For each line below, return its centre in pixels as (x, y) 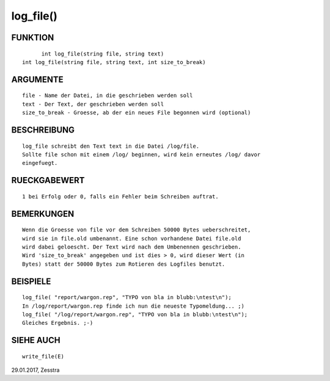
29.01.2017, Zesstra (35, 370)
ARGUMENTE (37, 79)
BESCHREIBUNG (43, 130)
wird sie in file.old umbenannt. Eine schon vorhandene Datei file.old (132, 238)
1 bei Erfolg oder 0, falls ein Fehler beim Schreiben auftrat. (121, 196)
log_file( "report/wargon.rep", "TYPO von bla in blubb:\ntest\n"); (127, 297)
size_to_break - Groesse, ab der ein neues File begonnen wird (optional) (137, 113)
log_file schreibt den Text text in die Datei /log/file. (111, 146)
